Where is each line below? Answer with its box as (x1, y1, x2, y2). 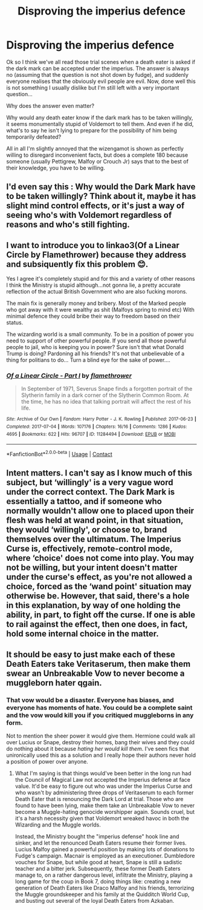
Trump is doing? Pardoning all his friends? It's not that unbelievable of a (6, 350, 185, 358)
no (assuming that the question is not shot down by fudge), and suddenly (6, 71, 189, 78)
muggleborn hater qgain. (6, 678, 103, 688)
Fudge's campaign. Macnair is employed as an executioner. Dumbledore (14, 852, 195, 860)
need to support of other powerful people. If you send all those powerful (6, 337, 186, 344)
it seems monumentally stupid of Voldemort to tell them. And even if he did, (6, 120, 194, 128)
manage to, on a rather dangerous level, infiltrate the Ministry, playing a (14, 871, 193, 879)
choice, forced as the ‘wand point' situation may (6, 581, 192, 592)
